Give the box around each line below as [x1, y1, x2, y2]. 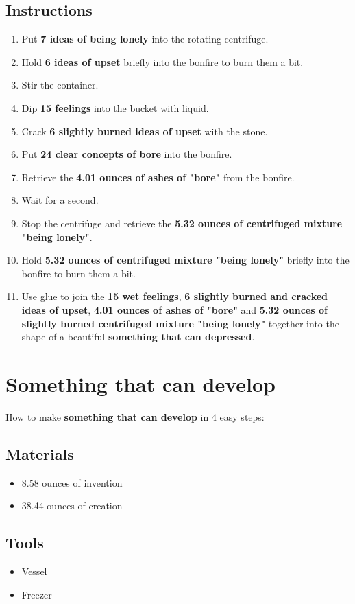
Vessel [21, 564, 47, 579]
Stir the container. [21, 78, 99, 92]
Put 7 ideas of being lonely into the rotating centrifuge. [21, 32, 269, 46]
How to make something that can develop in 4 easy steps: [5, 409, 265, 423]
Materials [5, 443, 74, 464]
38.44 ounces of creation [21, 498, 123, 513]
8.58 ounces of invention [21, 475, 123, 489]
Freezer [21, 587, 52, 601]
